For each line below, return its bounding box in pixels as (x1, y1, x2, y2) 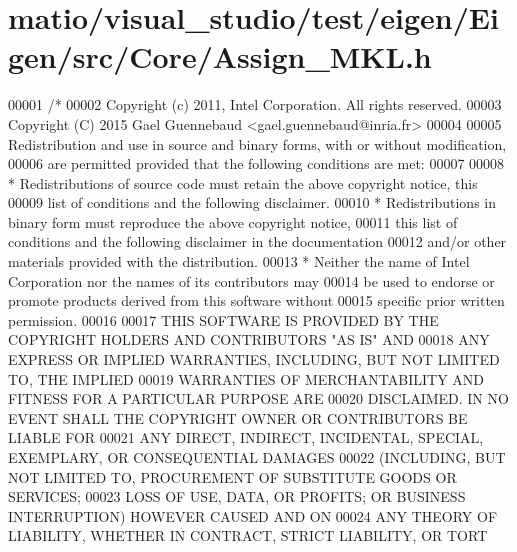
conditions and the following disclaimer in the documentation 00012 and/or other (8, 231, 507, 252)
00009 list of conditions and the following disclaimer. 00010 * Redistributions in (8, 192, 496, 213)
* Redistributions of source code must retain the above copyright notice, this (8, 172, 478, 193)
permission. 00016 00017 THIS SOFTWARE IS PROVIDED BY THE (8, 309, 439, 330)
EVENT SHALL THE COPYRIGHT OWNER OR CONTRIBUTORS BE (8, 407, 468, 428)
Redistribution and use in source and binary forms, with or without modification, (8, 133, 507, 154)
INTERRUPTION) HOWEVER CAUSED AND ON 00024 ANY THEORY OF (8, 505, 498, 526)
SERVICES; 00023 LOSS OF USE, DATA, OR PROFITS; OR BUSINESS (8, 486, 466, 507)
